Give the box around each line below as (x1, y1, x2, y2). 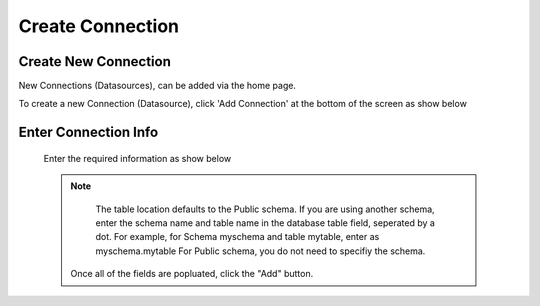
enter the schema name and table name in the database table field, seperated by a (95, 217, 435, 229)
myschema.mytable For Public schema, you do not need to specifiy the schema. (95, 245, 426, 257)
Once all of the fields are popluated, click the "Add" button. (70, 268, 314, 280)
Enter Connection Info (18, 124, 159, 141)
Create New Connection (18, 53, 172, 70)
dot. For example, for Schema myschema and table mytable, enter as (95, 231, 380, 243)
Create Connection (18, 15, 180, 37)
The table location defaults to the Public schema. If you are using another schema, (95, 203, 435, 215)
